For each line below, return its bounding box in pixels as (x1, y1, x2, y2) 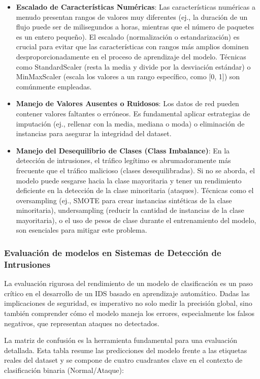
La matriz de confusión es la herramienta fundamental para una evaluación (4, 335, 238, 345)
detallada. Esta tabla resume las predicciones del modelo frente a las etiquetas (4, 344, 247, 355)
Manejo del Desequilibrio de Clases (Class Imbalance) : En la (16, 145, 230, 155)
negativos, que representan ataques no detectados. (4, 318, 159, 328)
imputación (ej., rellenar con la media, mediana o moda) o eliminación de (16, 118, 245, 129)
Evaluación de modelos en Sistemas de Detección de (4, 246, 221, 259)
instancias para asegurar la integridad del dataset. (16, 128, 172, 139)
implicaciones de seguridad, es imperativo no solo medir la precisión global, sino (4, 298, 252, 308)
